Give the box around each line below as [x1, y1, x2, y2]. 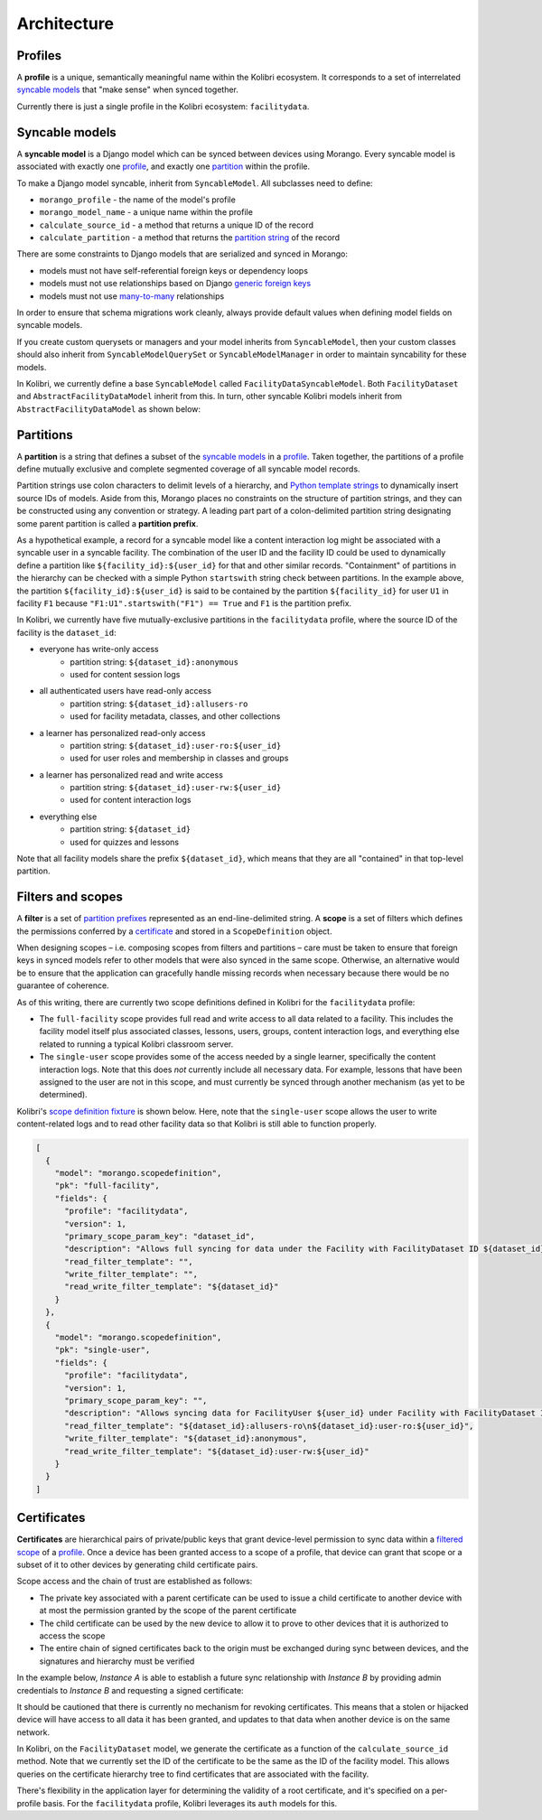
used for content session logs [70, 668, 181, 679]
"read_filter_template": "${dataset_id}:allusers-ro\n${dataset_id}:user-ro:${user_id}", [64, 1421, 474, 1431]
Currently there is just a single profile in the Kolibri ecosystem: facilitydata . [16, 100, 310, 112]
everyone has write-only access [39, 644, 159, 655]
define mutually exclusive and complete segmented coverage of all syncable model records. [16, 463, 360, 474]
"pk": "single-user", [54, 1345, 151, 1355]
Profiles [16, 48, 62, 63]
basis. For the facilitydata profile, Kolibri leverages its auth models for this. [42, 1797, 338, 1808]
